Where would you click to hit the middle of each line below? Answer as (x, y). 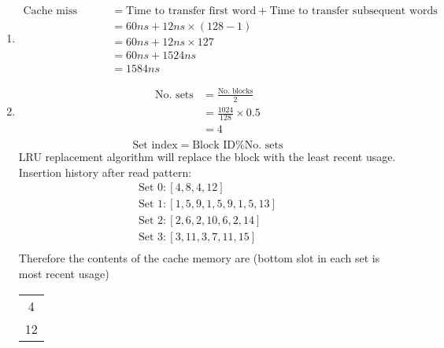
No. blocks (235, 92)
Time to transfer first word (191, 11)
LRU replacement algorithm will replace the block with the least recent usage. (207, 156)
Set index (155, 145)
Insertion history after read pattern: (105, 172)
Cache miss (50, 11)
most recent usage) (64, 273)
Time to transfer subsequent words (353, 11)
